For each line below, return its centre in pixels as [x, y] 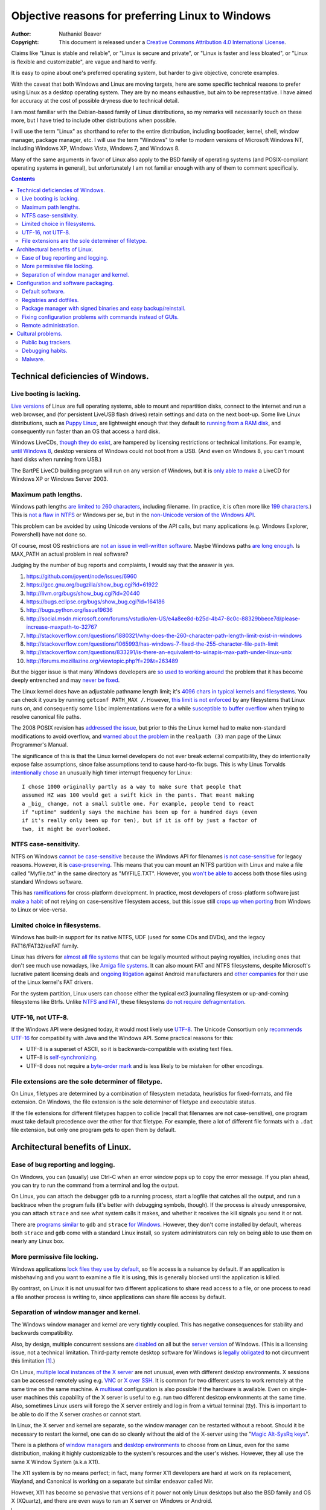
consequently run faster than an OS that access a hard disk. [86, 431]
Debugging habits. [45, 351]
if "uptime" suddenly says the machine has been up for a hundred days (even [140, 812]
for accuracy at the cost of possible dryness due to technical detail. [95, 101]
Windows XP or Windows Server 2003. [60, 479]
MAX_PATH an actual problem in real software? [70, 554]
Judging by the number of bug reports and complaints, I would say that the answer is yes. [123, 565]
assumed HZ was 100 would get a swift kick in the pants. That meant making [138, 795]
